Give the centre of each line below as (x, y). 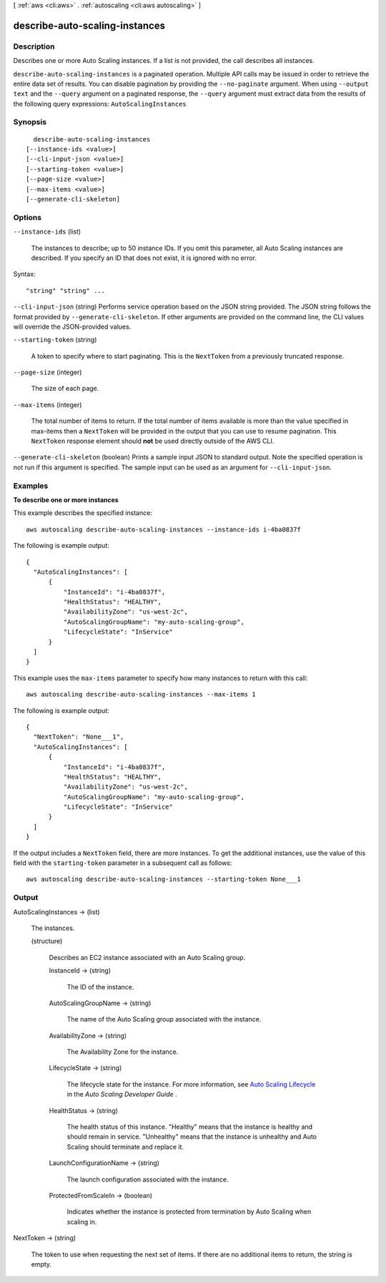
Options (28, 217)
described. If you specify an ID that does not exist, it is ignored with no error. (144, 258)
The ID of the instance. (100, 987)
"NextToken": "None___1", (79, 737)
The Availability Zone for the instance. (123, 1052)
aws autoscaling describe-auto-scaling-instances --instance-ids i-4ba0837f (164, 529)
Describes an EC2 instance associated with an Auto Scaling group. (147, 957)
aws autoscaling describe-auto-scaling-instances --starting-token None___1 (164, 879)
